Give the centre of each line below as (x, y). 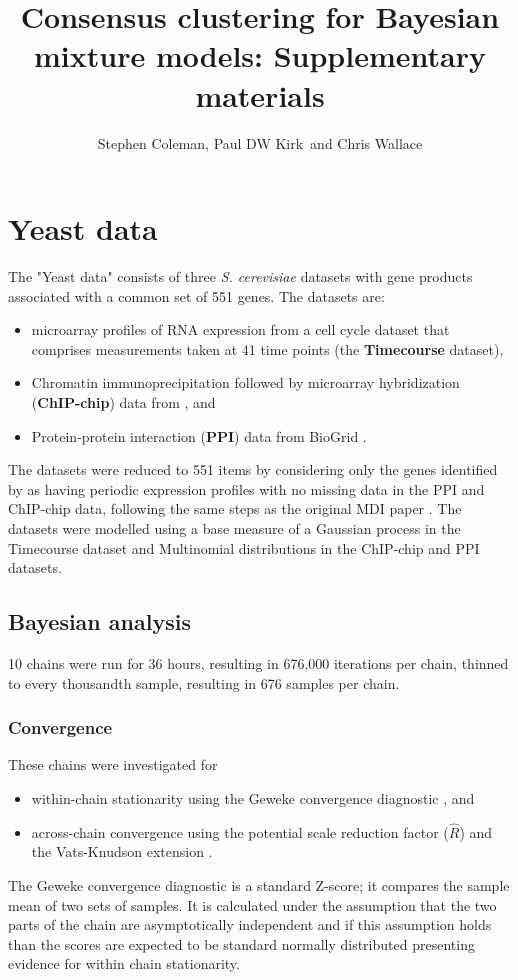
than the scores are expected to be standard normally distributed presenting (241, 943)
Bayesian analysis (99, 621)
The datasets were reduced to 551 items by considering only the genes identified (253, 469)
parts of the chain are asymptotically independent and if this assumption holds (250, 924)
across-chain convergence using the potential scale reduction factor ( (240, 831)
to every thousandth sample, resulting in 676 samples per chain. (204, 682)
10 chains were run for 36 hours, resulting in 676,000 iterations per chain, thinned (258, 662)
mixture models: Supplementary (260, 55)
